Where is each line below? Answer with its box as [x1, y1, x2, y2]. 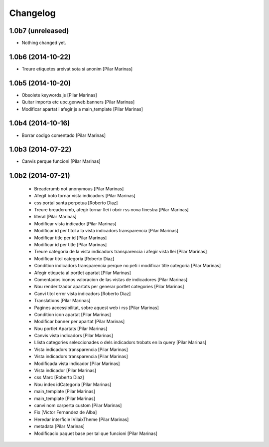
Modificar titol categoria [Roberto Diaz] [34, 255, 115, 262]
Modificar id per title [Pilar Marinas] [34, 242, 107, 247]
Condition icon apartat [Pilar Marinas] [34, 311, 112, 317]
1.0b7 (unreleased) [9, 26, 69, 35]
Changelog [9, 7, 56, 18]
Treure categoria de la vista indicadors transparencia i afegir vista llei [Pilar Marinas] [34, 249, 207, 255]
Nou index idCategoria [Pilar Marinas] [34, 381, 112, 387]
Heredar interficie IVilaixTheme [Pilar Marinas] [34, 416, 129, 422]
